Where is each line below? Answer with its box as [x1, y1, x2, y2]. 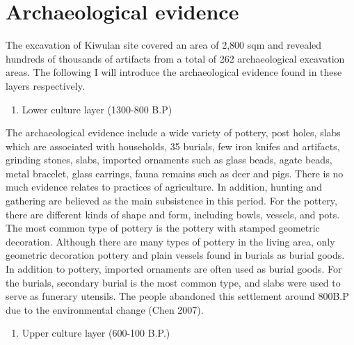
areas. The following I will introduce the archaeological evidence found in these [6, 65, 342, 79]
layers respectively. [6, 78, 85, 93]
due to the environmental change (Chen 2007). [6, 302, 204, 316]
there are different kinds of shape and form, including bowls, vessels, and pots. [6, 207, 340, 221]
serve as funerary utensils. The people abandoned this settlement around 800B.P [6, 289, 349, 303]
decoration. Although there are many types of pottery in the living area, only [6, 234, 335, 248]
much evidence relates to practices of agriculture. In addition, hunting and [6, 179, 322, 194]
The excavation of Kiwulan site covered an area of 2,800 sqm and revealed [6, 38, 322, 52]
